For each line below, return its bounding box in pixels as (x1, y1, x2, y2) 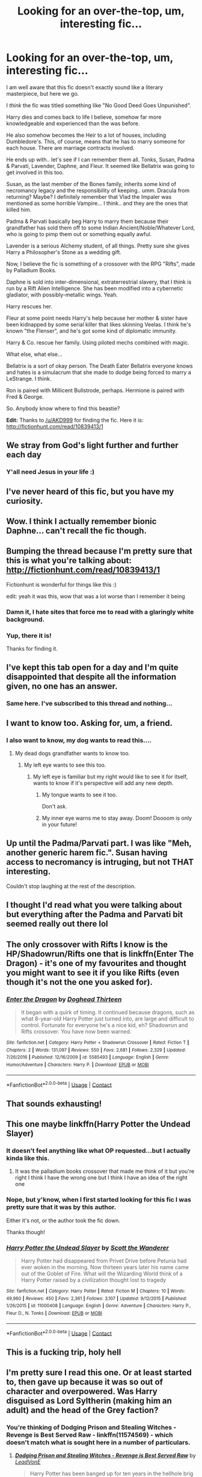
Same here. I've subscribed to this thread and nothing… (6, 699, 173, 708)
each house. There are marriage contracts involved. (6, 144, 135, 151)
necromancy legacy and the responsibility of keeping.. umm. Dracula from (6, 187, 190, 194)
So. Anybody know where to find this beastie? (6, 405, 120, 412)
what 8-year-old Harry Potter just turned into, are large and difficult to (20, 1015, 194, 1022)
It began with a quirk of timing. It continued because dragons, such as (20, 1008, 195, 1016)
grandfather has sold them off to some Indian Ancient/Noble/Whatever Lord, (6, 224, 195, 231)
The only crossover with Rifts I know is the (6, 939, 168, 949)
